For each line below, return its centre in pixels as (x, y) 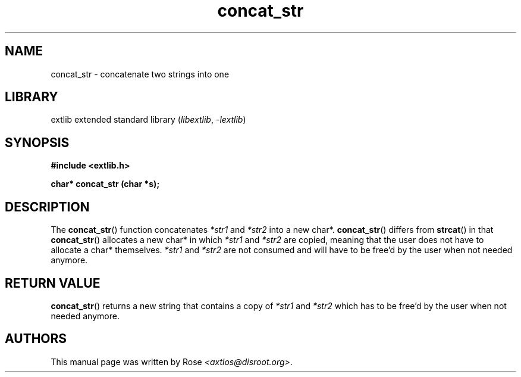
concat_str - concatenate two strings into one (140, 74)
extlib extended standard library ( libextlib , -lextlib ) (148, 120)
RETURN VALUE (53, 283)
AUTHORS (36, 339)
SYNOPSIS (37, 142)
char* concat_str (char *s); (105, 184)
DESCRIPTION (47, 207)
